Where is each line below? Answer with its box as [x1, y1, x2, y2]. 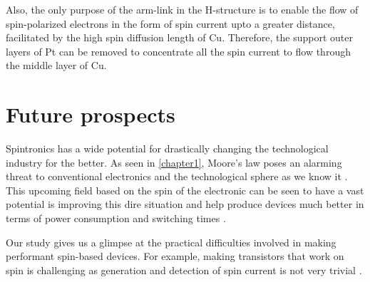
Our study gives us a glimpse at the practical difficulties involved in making [6, 234, 336, 249]
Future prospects [6, 100, 175, 129]
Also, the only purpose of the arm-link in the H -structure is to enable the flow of [6, 2, 359, 16]
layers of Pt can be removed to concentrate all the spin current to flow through [6, 43, 351, 58]
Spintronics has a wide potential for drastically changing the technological [6, 141, 329, 156]
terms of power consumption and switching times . [6, 211, 226, 226]
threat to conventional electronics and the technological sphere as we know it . [6, 169, 348, 184]
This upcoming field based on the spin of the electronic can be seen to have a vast [6, 182, 364, 197]
